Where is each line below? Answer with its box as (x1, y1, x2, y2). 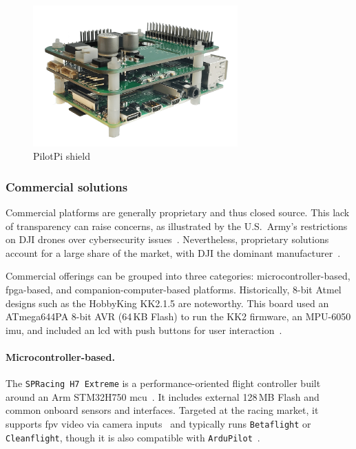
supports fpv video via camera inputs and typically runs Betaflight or (6, 417, 311, 431)
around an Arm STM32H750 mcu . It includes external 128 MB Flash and (6, 389, 320, 404)
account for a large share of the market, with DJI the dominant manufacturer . (6, 245, 341, 260)
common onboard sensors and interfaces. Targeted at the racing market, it (6, 403, 319, 417)
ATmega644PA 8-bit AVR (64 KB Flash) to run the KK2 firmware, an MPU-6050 (6, 309, 351, 324)
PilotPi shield (33, 149, 90, 163)
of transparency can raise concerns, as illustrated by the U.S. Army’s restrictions (6, 218, 348, 233)
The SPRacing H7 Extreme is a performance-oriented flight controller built (6, 376, 321, 390)
